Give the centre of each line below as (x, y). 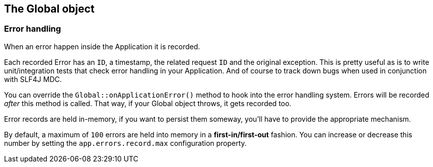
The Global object (49, 9)
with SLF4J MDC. (33, 79)
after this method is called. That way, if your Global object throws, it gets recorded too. (148, 103)
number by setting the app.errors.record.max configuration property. (125, 143)
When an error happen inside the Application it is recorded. (102, 46)
